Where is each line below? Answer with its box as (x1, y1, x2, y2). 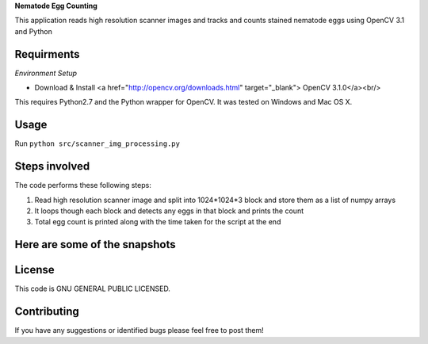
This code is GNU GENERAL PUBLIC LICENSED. (14, 284, 170, 293)
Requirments (14, 48, 80, 61)
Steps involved (14, 159, 90, 174)
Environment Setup (14, 68, 78, 78)
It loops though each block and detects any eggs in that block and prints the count (34, 206, 304, 216)
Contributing (14, 305, 79, 319)
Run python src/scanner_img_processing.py (14, 139, 180, 148)
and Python (14, 26, 53, 36)
